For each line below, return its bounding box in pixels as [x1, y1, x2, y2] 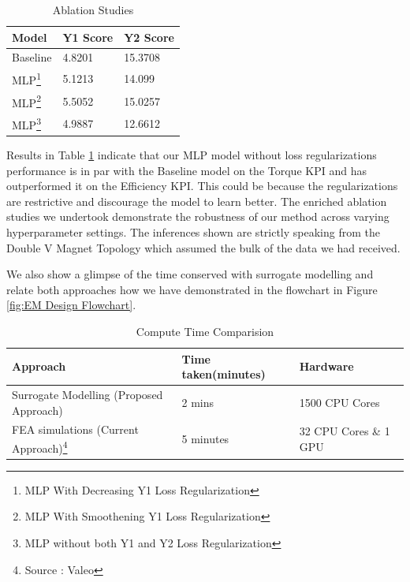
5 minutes [181, 431, 229, 447]
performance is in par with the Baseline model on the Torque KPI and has [6, 162, 367, 178]
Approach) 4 [12, 438, 68, 456]
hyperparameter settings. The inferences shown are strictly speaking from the [6, 224, 380, 240]
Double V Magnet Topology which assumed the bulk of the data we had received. [6, 239, 401, 256]
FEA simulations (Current [12, 421, 139, 438]
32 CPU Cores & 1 [299, 423, 390, 439]
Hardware [299, 358, 354, 375]
